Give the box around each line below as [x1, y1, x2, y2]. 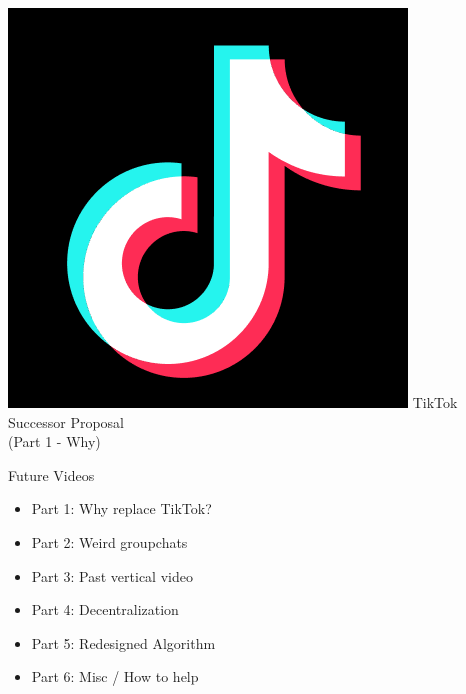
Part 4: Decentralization [31, 599, 179, 620]
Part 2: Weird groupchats [31, 531, 188, 552]
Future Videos [8, 464, 95, 485]
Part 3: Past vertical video [31, 565, 193, 586]
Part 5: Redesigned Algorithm [31, 632, 216, 653]
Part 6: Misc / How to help [31, 666, 199, 687]
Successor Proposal [8, 411, 125, 432]
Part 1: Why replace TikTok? [31, 498, 212, 519]
